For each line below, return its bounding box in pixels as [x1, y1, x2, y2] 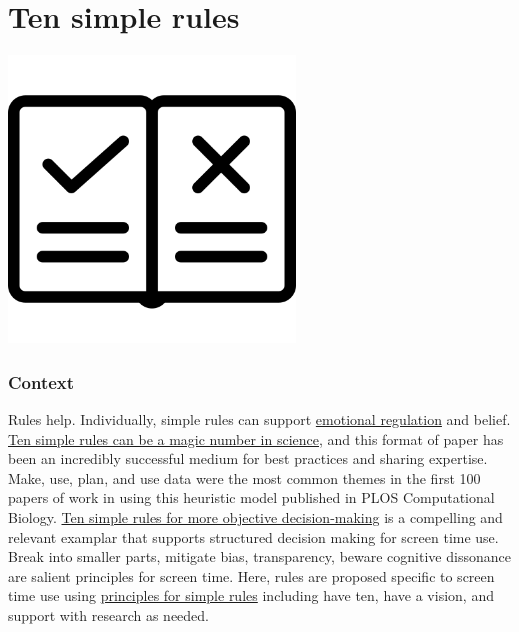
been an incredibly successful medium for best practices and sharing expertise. [8, 448, 488, 469]
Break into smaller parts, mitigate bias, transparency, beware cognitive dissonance [8, 546, 511, 567]
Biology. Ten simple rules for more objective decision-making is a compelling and [8, 506, 503, 527]
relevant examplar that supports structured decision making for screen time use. [8, 526, 499, 547]
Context [8, 369, 75, 394]
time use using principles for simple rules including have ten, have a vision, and [8, 585, 494, 606]
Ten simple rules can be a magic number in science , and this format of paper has [8, 428, 504, 449]
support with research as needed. [8, 604, 210, 625]
